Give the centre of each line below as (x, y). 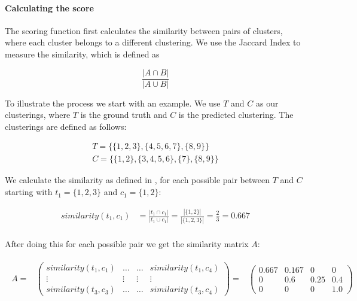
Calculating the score (49, 7)
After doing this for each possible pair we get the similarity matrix (127, 244)
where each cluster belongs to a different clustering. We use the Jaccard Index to (153, 42)
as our (267, 103)
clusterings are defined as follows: (66, 126)
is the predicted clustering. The (236, 115)
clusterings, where (38, 115)
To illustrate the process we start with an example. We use (113, 103)
